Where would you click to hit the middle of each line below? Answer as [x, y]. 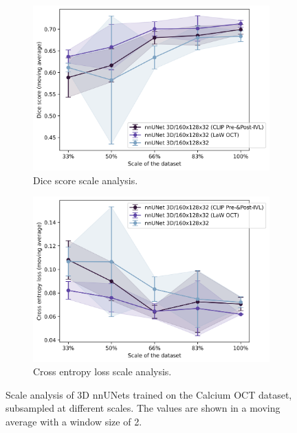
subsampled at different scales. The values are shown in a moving [143, 408]
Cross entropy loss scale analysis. [102, 371]
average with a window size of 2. [74, 421]
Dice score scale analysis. [86, 180]
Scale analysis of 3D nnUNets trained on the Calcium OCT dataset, [149, 394]
